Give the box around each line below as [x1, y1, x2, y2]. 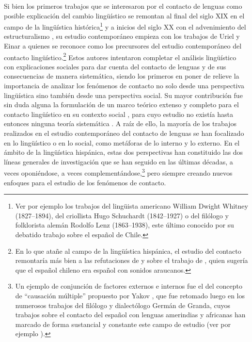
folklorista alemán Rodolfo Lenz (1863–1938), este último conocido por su [15, 220, 234, 230]
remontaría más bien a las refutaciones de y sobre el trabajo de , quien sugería [15, 255, 248, 265]
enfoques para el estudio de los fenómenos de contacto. [4, 177, 166, 187]
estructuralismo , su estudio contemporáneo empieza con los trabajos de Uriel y [4, 31, 240, 41]
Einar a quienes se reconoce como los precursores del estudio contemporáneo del [4, 41, 242, 51]
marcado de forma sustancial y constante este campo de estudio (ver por [15, 319, 231, 329]
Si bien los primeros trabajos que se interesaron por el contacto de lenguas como [4, 1, 242, 11]
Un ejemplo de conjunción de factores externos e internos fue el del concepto [15, 281, 242, 291]
